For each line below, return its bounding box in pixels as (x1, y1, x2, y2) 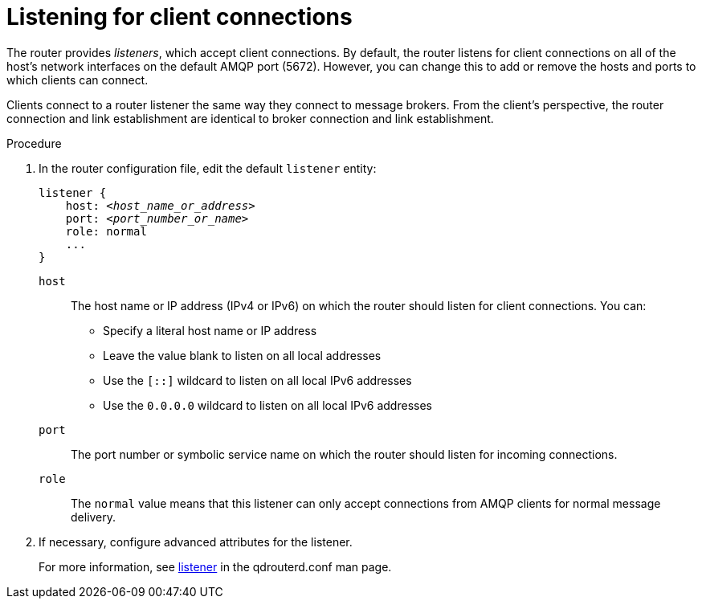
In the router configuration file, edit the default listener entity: (39, 161, 377, 175)
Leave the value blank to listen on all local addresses (103, 348, 382, 362)
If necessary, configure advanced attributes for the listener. (39, 534, 353, 549)
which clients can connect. (6, 72, 149, 87)
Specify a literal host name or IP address (103, 323, 317, 337)
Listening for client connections (6, 3, 353, 31)
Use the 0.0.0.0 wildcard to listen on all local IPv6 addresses (103, 398, 432, 412)
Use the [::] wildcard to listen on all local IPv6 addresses (103, 373, 412, 387)
